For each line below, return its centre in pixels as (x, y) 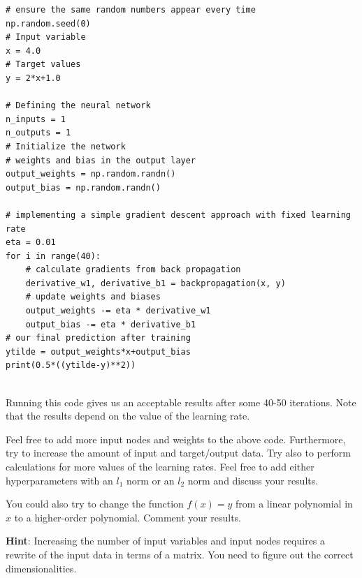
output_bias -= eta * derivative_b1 (111, 324)
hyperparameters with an (59, 480)
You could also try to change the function (95, 504)
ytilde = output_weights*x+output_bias (98, 351)
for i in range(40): (53, 256)
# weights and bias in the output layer (101, 160)
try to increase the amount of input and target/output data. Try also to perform (178, 453)
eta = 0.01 (31, 243)
